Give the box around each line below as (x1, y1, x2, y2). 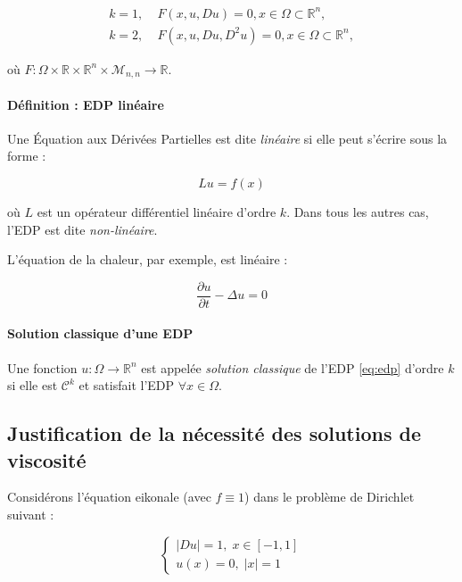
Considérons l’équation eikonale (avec (7, 487, 211, 506)
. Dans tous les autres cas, (286, 203, 429, 220)
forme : (7, 146, 46, 165)
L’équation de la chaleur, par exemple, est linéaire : (7, 250, 288, 269)
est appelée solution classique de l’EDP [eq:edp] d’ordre (141, 358, 444, 377)
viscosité (7, 445, 87, 473)
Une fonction (7, 358, 78, 377)
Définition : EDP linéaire (7, 95, 164, 113)
